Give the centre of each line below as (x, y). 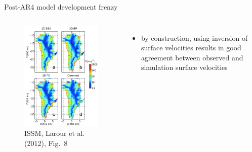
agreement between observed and (192, 57)
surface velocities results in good (191, 48)
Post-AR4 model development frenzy (61, 7)
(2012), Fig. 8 (46, 143)
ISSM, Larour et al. (55, 133)
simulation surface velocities (184, 67)
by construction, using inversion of (194, 37)
